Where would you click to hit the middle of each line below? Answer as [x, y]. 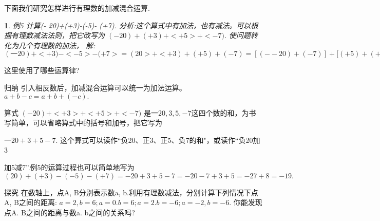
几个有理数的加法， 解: [57, 45]
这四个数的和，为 [220, 112]
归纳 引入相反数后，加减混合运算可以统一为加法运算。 [95, 87]
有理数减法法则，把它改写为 [58, 35]
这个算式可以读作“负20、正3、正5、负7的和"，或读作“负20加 [160, 140]
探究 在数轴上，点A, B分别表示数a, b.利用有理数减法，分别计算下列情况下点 [131, 192]
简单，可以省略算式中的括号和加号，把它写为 [87, 123]
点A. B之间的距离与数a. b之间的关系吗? [70, 212]
